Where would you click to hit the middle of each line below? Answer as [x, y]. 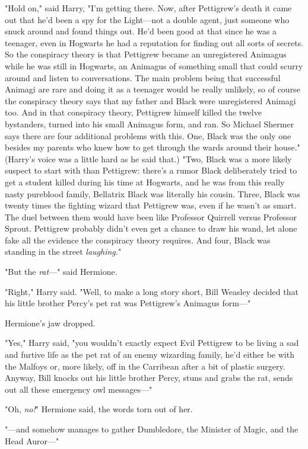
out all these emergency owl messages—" [79, 389]
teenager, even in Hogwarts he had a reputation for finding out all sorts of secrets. [154, 42]
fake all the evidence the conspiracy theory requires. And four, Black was [138, 240]
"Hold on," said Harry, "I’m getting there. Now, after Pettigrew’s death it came [148, 8]
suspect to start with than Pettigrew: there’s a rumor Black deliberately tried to [151, 170]
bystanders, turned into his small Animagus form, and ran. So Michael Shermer [150, 124]
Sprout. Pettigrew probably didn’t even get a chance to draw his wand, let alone [151, 228]
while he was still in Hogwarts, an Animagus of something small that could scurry [154, 65]
